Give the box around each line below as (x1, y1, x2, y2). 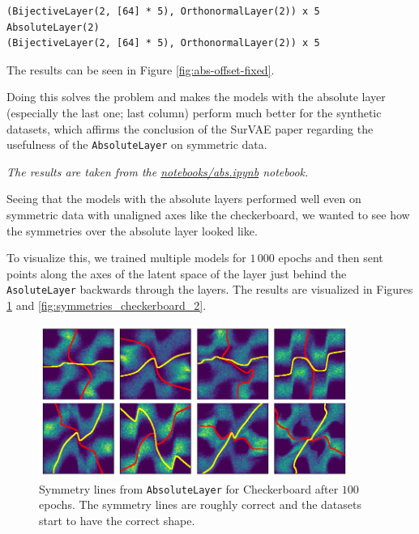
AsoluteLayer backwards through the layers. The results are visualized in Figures (6, 281, 413, 298)
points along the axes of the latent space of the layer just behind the (6, 265, 347, 282)
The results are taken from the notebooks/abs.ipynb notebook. (6, 163, 309, 180)
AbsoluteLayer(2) (6, 21, 100, 33)
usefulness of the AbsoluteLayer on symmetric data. (6, 136, 267, 153)
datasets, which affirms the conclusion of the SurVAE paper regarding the (6, 120, 374, 137)
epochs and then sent (278, 249, 383, 266)
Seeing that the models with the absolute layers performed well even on (6, 190, 361, 207)
